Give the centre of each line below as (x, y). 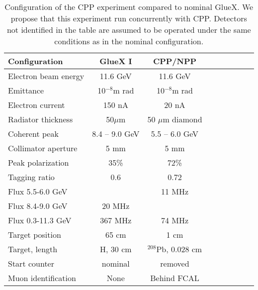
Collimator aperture (43, 148)
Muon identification (42, 278)
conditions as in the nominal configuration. (129, 41)
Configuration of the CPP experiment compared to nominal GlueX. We (129, 7)
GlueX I (116, 61)
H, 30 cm (116, 249)
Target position (35, 235)
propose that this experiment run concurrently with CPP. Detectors (129, 18)
